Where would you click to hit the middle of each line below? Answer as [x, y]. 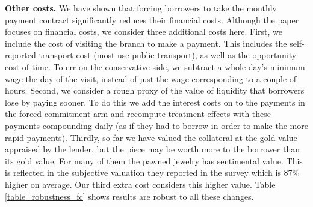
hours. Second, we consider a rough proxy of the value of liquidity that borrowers [155, 90]
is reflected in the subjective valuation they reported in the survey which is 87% [152, 172]
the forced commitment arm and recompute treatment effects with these [138, 114]
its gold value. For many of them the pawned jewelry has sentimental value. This [154, 160]
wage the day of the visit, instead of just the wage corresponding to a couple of [151, 78]
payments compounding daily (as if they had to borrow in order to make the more [156, 125]
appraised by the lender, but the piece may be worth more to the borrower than [152, 149]
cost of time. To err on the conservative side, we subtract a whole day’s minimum [155, 66]
